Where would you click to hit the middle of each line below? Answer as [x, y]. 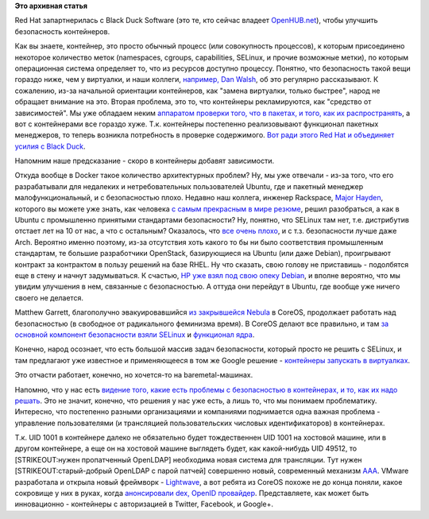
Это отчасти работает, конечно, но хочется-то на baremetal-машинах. [134, 375]
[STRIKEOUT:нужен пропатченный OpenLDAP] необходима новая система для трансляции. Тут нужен [188, 459]
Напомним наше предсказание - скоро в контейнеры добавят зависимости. [144, 161]
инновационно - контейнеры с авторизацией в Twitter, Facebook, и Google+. [144, 504]
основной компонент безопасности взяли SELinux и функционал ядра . [135, 335]
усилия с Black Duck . [50, 146]
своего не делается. [49, 297]
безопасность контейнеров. [62, 31]
